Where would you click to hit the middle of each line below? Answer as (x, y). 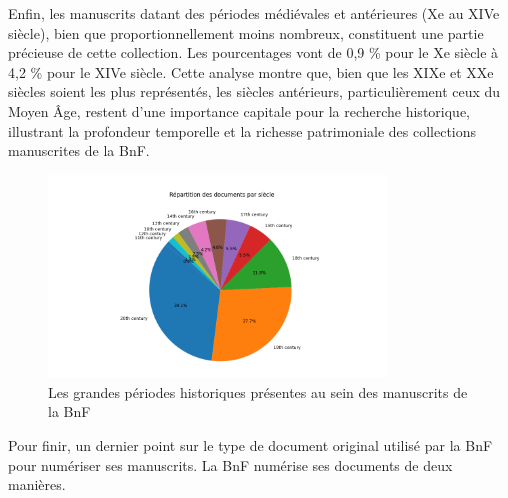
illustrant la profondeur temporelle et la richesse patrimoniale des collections (242, 130)
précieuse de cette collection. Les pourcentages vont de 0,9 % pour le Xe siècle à (253, 52)
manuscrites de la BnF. (79, 150)
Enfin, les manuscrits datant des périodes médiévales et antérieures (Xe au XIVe (254, 13)
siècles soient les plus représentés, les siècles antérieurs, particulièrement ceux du (254, 91)
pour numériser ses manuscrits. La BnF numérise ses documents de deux (230, 464)
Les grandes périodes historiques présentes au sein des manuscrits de (258, 391)
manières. (37, 484)
